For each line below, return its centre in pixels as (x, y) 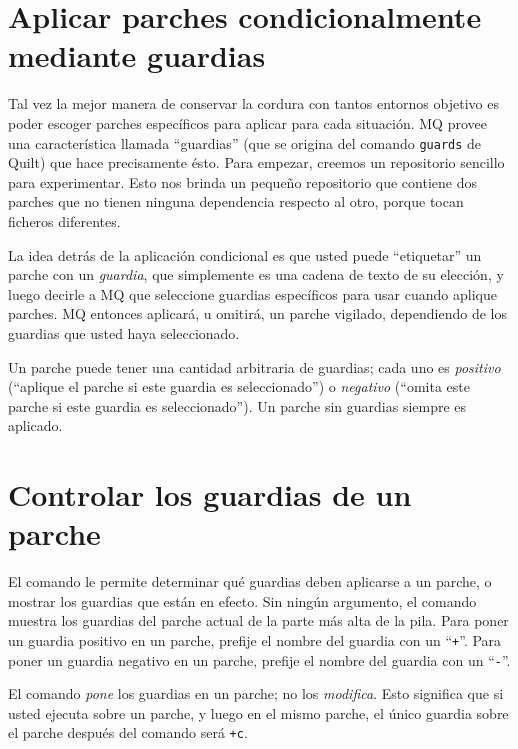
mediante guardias (137, 55)
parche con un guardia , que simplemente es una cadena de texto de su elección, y (256, 274)
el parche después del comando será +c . (128, 732)
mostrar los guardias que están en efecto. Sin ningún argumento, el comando (242, 600)
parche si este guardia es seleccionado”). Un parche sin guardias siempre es (237, 405)
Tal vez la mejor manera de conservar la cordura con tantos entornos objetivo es (253, 103)
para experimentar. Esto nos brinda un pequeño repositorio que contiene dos (242, 181)
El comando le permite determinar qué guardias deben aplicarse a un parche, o (250, 581)
